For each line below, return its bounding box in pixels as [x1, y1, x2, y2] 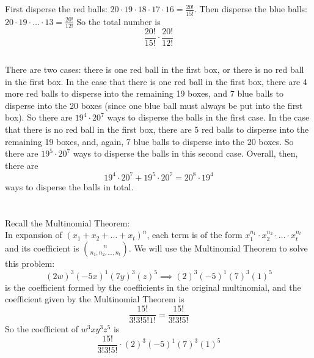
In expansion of [5, 228, 62, 241]
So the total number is [76, 15, 161, 28]
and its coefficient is [5, 241, 79, 254]
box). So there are [5, 111, 73, 124]
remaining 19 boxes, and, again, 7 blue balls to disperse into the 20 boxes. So [5, 135, 294, 147]
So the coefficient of [5, 323, 79, 335]
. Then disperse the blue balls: [194, 2, 307, 15]
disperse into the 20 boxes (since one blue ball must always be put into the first [5, 99, 303, 111]
